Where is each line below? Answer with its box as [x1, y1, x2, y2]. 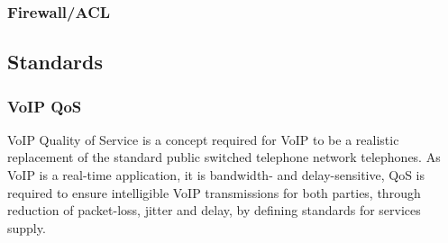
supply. [7, 218, 46, 237]
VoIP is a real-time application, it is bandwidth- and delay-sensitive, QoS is [7, 166, 425, 184]
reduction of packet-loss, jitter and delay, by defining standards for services [7, 201, 421, 220]
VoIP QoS [7, 94, 82, 117]
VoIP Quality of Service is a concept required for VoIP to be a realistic [7, 130, 399, 148]
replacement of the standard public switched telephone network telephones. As [7, 148, 441, 166]
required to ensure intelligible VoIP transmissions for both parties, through [7, 183, 421, 202]
